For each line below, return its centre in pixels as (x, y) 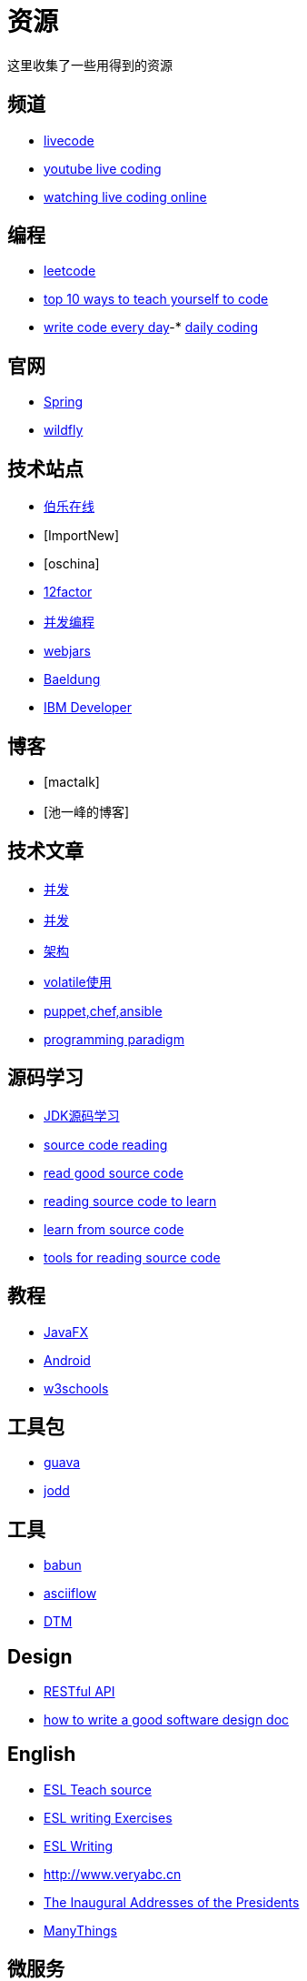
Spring (64, 402)
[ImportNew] (82, 536)
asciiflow (70, 1594)
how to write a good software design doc (167, 1720)
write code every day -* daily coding (151, 327)
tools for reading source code (132, 1257)
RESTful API (79, 1692)
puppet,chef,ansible (103, 1011)
